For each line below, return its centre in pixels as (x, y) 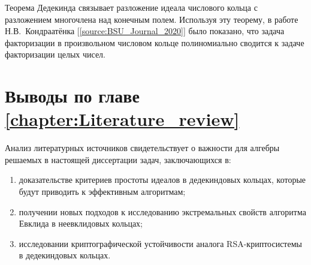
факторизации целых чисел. (55, 54)
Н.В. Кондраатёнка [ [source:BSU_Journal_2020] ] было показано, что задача (145, 31)
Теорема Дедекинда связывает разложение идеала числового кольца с (131, 7)
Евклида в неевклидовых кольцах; (81, 223)
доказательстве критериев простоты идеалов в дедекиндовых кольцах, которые (162, 180)
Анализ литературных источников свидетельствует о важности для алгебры (142, 148)
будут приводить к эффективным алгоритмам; (102, 192)
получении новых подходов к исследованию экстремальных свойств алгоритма (162, 211)
